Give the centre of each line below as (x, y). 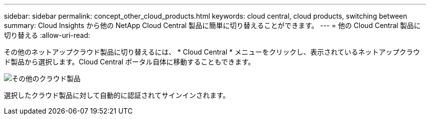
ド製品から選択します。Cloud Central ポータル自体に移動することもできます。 (130, 62)
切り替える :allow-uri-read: (47, 35)
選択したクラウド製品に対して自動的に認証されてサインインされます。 (117, 95)
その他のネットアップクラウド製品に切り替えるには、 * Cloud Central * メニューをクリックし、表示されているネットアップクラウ (212, 52)
